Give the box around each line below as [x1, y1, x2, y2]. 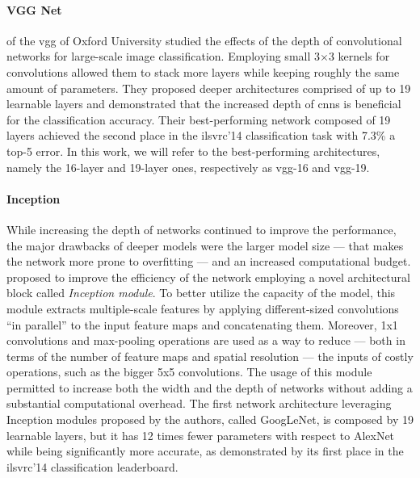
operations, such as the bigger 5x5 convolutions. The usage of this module [6, 363, 372, 380]
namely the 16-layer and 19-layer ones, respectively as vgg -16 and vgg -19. [6, 158, 370, 175]
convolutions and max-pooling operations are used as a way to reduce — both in [6, 332, 405, 349]
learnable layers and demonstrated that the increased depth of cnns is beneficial [6, 95, 401, 112]
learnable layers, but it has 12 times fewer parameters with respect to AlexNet [6, 426, 395, 443]
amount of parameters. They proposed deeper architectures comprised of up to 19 [6, 79, 411, 96]
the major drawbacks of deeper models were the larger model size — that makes [6, 237, 404, 254]
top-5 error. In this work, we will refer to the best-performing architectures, [6, 142, 380, 159]
